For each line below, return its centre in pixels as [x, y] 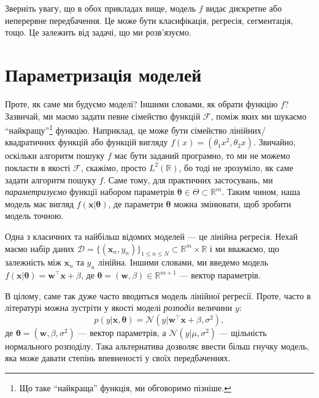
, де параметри [136, 203]
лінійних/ [248, 130]
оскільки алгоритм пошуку [55, 155]
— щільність [243, 332]
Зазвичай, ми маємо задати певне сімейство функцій [103, 116]
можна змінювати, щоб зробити [233, 203]
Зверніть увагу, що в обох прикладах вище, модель [101, 8]
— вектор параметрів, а [122, 332]
